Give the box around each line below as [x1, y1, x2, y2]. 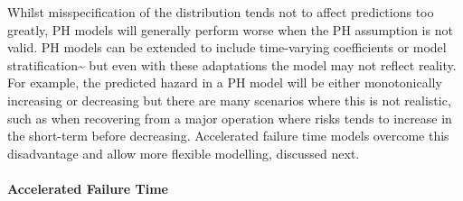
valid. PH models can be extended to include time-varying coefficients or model [7, 38, 447, 57]
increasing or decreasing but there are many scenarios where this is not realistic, [7, 90, 451, 109]
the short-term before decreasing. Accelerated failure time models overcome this [7, 126, 449, 145]
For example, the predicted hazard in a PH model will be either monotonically [7, 73, 442, 92]
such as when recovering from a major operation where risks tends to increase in [7, 108, 452, 127]
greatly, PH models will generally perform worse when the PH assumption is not [7, 20, 453, 39]
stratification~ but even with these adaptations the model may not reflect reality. [7, 55, 457, 74]
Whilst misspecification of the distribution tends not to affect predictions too [7, 3, 434, 21]
